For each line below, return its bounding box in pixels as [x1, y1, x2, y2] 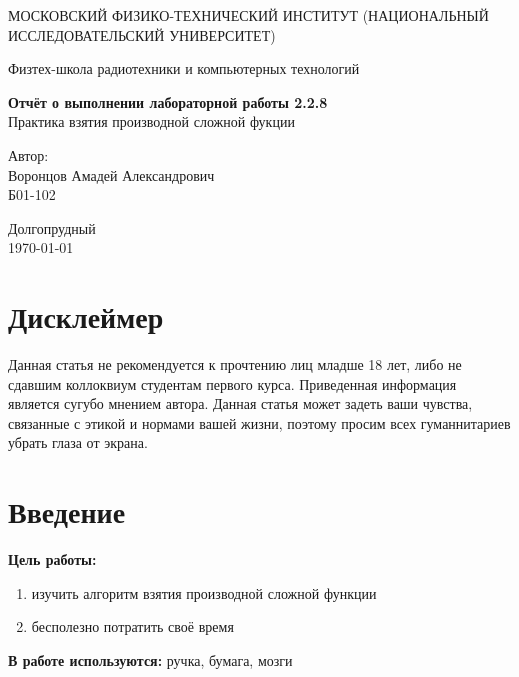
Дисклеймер [8, 296, 164, 337]
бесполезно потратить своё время [31, 616, 234, 637]
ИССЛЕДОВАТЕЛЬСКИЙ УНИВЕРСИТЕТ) [8, 24, 276, 45]
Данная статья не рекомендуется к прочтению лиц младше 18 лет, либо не [8, 354, 462, 375]
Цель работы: [8, 549, 97, 570]
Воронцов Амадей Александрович [8, 164, 215, 185]
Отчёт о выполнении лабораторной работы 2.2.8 [8, 91, 328, 112]
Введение [8, 491, 126, 532]
